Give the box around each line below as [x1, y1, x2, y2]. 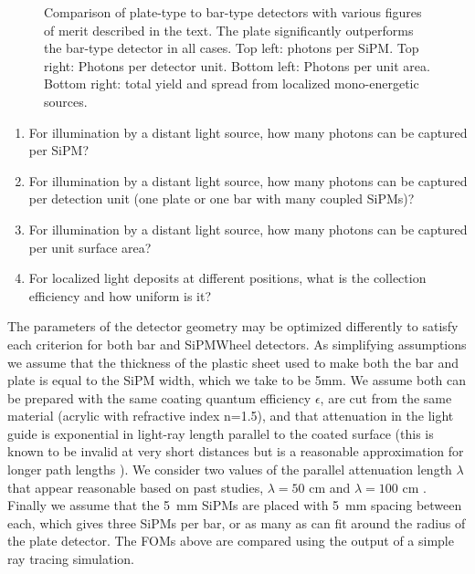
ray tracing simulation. [7, 549, 135, 569]
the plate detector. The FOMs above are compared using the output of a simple [7, 531, 454, 550]
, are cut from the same [320, 388, 452, 407]
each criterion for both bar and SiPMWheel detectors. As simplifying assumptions [7, 334, 467, 353]
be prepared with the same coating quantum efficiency [7, 388, 311, 407]
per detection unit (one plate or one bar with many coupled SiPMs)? [28, 189, 415, 208]
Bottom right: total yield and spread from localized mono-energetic [44, 74, 419, 93]
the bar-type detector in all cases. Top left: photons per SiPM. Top [44, 38, 419, 57]
